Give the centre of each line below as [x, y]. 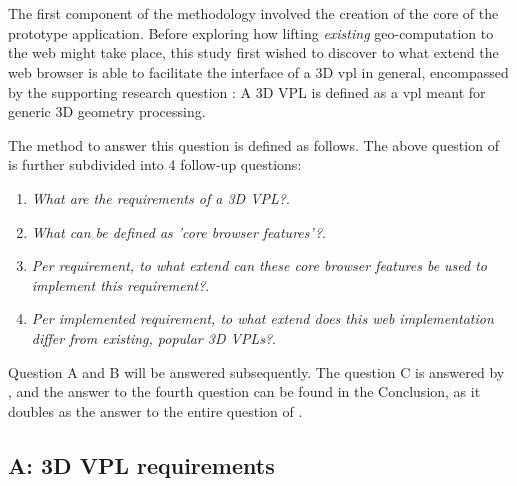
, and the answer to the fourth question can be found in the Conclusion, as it [244, 391]
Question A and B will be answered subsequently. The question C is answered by [256, 371]
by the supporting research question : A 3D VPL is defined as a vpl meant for [247, 91]
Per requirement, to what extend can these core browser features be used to [259, 265]
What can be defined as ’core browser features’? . [178, 231]
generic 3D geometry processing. [107, 111]
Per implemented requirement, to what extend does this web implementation [262, 318]
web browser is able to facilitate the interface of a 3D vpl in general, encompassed [258, 71]
